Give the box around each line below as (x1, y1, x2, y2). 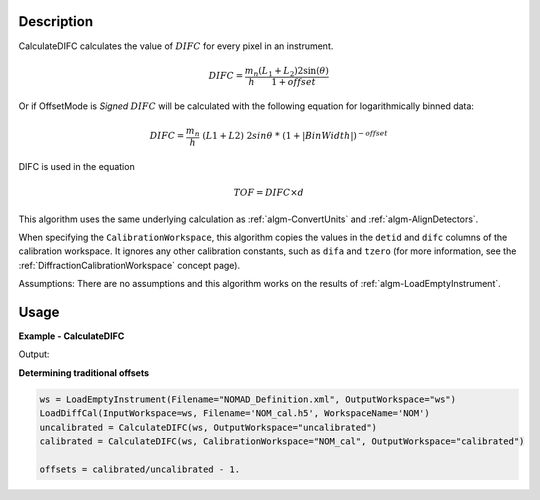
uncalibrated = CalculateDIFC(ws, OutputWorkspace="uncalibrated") (39, 421, 378, 433)
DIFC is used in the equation (18, 160, 135, 172)
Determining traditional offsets (18, 366, 150, 379)
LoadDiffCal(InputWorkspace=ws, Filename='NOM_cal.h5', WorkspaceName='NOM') (39, 408, 430, 419)
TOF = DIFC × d (233, 187, 305, 199)
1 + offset (271, 76, 317, 88)
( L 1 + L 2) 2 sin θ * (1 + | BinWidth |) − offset (201, 129, 389, 142)
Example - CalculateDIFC (18, 330, 125, 342)
